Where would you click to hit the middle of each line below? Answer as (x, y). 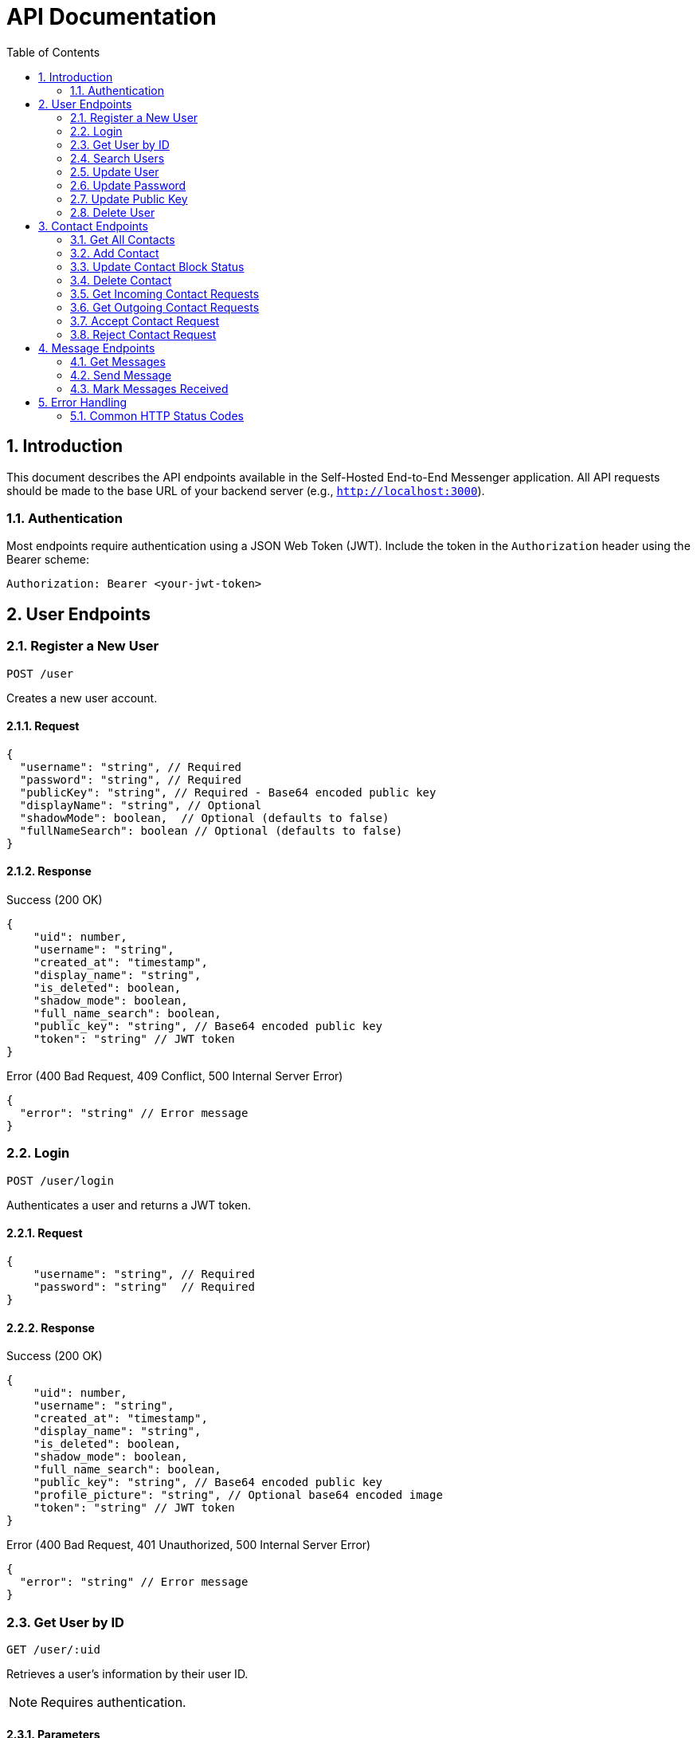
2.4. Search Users (117, 158)
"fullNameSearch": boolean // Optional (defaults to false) (211, 830)
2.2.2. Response (51, 1327)
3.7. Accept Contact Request (145, 320)
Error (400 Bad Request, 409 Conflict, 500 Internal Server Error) (175, 1076)
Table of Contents (53, 52)
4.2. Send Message (121, 375)
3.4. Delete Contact (121, 280)
